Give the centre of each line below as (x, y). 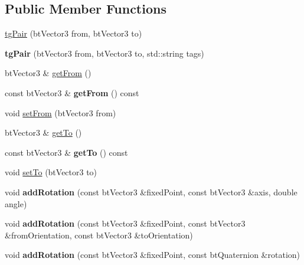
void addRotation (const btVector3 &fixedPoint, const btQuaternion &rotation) (153, 255)
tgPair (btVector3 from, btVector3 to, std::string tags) (104, 53)
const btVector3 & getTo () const (66, 152)
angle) (16, 203)
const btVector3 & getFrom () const (72, 92)
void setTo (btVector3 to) (51, 172)
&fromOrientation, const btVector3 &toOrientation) (99, 235)
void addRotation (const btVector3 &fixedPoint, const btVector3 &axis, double (151, 192)
